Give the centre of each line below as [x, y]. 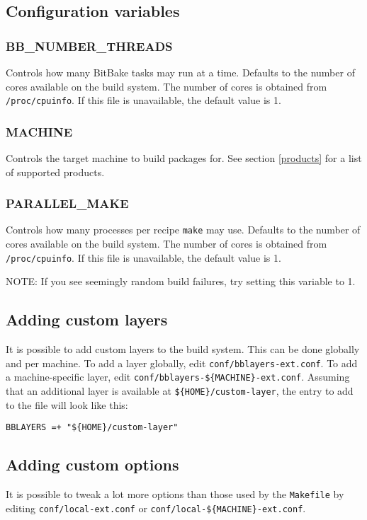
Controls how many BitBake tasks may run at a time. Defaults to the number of [180, 72]
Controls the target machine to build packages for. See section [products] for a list [184, 158]
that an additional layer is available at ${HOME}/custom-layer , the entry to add [180, 391]
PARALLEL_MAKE [67, 203]
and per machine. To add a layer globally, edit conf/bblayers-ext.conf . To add [182, 363]
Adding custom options [92, 464]
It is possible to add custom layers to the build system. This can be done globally [183, 349]
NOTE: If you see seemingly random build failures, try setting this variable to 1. [181, 281]
